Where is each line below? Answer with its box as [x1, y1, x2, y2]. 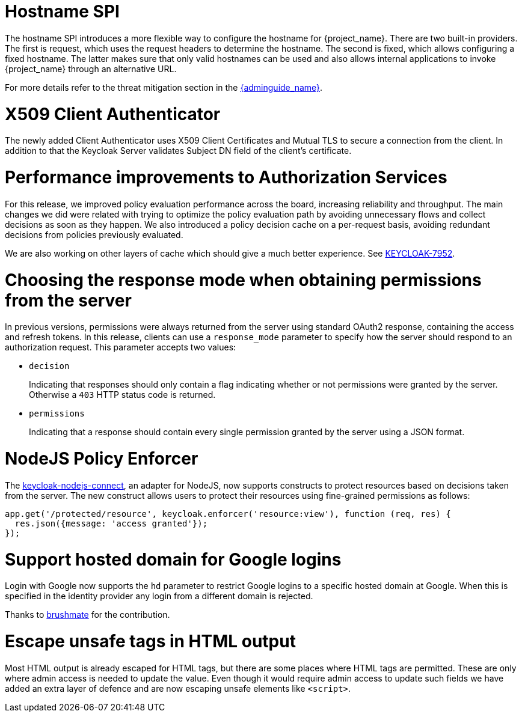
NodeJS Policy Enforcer [5, 448, 198, 469]
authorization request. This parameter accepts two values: [5, 342, 236, 353]
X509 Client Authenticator [5, 103, 221, 124]
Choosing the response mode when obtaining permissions [5, 269, 482, 290]
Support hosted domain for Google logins [5, 549, 342, 570]
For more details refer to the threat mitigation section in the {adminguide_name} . [5, 82, 323, 93]
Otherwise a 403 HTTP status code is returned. [29, 389, 216, 400]
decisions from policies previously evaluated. [5, 229, 183, 240]
